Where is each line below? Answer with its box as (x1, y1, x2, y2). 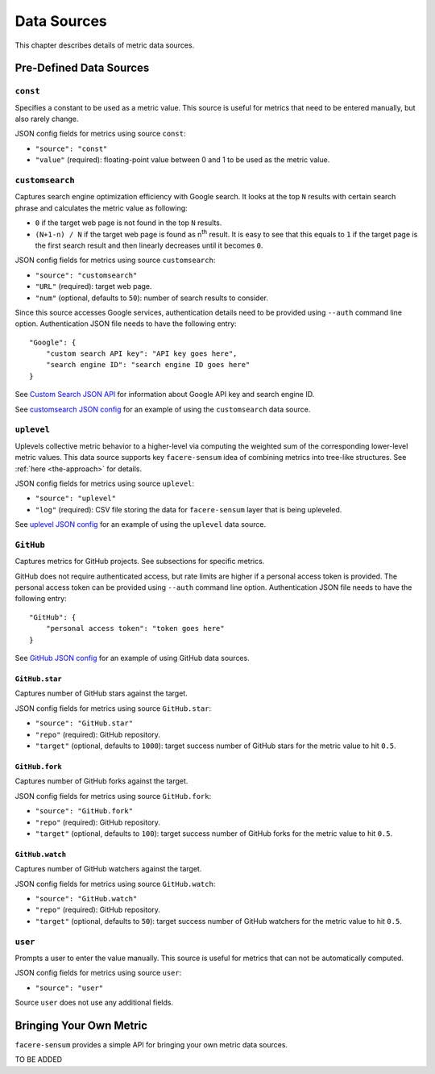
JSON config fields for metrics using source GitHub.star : (14, 703, 212, 713)
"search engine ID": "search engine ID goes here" (45, 360, 251, 370)
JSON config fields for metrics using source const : (14, 129, 186, 139)
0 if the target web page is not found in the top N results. (35, 218, 222, 228)
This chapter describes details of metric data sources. (14, 40, 195, 50)
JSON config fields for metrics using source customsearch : (14, 255, 216, 265)
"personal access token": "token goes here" (45, 624, 225, 633)
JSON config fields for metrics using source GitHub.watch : (14, 879, 216, 888)
